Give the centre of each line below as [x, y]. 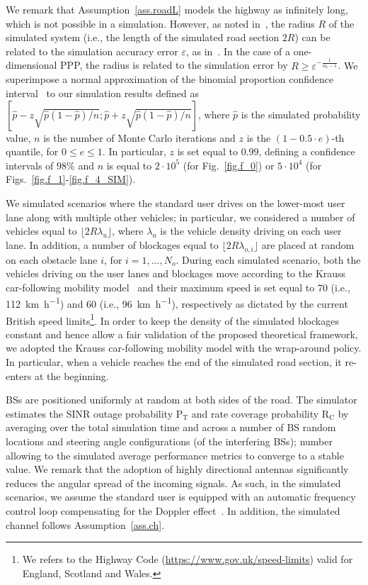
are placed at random [308, 244]
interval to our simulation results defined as [103, 93]
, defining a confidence [307, 151]
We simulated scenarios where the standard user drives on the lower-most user [176, 202]
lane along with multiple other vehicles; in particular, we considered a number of [180, 217]
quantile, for [32, 151]
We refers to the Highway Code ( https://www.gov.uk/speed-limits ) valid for [188, 559]
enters [19, 375]
